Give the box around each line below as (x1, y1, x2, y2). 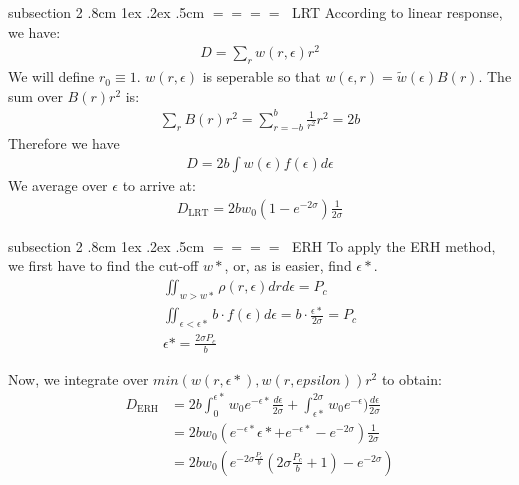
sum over (8, 85, 63, 106)
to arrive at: (122, 175, 196, 196)
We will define (8, 66, 95, 87)
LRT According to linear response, (292, 2, 503, 22)
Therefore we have (8, 132, 120, 153)
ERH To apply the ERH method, (292, 235, 496, 256)
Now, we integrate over (8, 368, 149, 389)
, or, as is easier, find (224, 255, 352, 276)
